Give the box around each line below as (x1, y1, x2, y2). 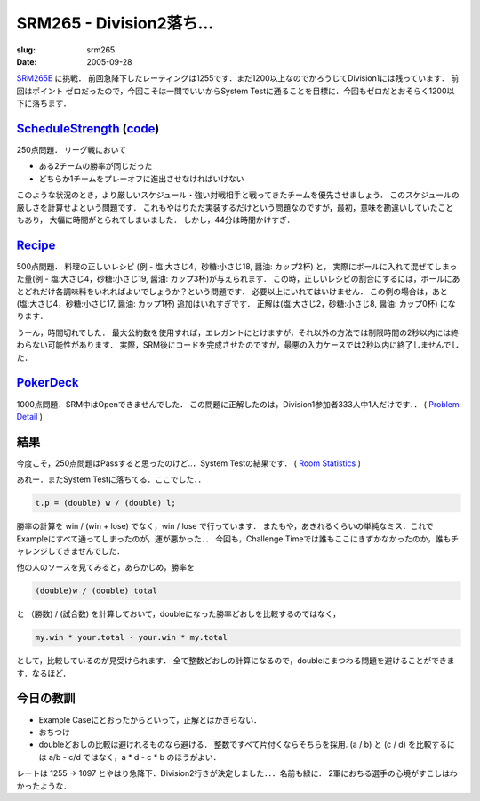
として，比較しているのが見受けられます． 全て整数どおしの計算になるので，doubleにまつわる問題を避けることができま (16, 655, 455, 666)
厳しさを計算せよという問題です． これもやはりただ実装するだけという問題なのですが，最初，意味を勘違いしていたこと (16, 202, 454, 212)
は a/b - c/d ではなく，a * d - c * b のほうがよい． (38, 751, 221, 762)
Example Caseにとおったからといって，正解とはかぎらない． (38, 714, 262, 725)
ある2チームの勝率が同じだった (38, 161, 153, 172)
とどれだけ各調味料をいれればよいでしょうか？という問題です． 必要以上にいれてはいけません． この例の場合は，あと (16, 285, 448, 297)
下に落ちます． (16, 98, 71, 108)
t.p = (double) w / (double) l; (35, 498, 177, 509)
